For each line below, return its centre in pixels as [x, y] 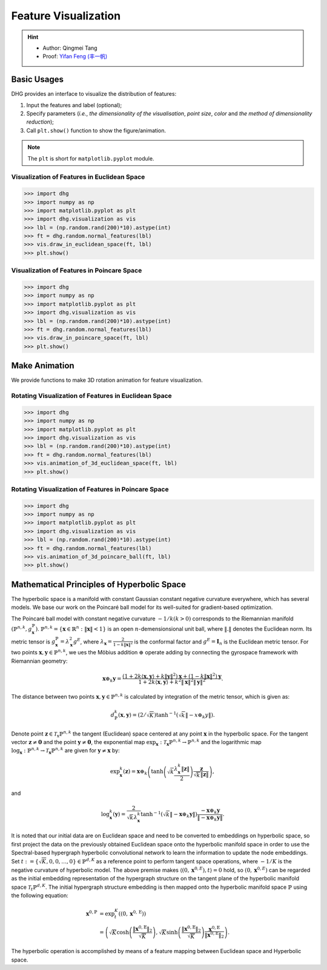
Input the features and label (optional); [74, 105]
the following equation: [40, 895]
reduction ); [40, 122]
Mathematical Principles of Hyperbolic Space [98, 584]
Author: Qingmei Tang [70, 48]
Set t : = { [25, 861]
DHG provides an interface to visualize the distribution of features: [94, 94]
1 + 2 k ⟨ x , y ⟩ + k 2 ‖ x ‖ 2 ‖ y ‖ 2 [172, 682]
